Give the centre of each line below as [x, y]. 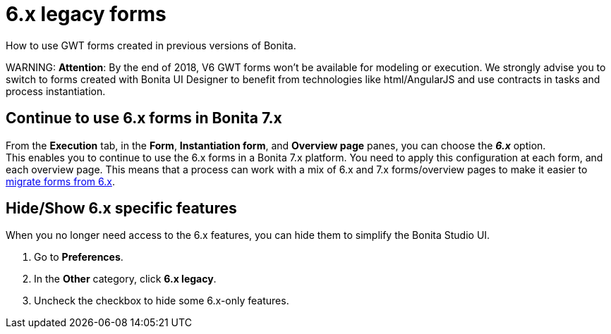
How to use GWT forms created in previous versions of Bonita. [151, 45]
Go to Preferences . [79, 257]
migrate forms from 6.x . [60, 181]
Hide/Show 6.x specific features [121, 209]
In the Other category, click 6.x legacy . [125, 279]
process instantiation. [56, 91]
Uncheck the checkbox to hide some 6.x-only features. [162, 301]
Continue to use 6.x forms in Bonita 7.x [144, 118]
